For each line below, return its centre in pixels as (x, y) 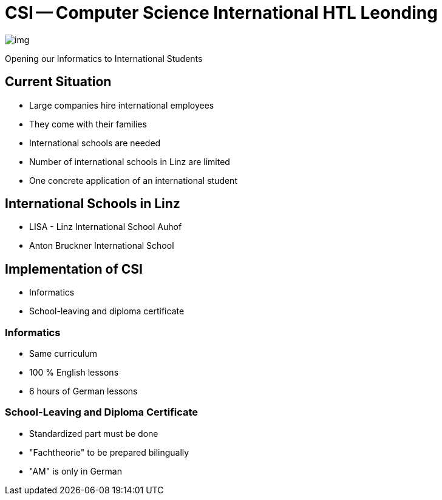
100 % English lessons (74, 373)
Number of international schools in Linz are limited (130, 161)
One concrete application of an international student (133, 180)
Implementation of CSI (74, 269)
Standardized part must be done (94, 433)
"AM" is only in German (76, 471)
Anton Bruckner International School (102, 246)
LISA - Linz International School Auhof (106, 227)
